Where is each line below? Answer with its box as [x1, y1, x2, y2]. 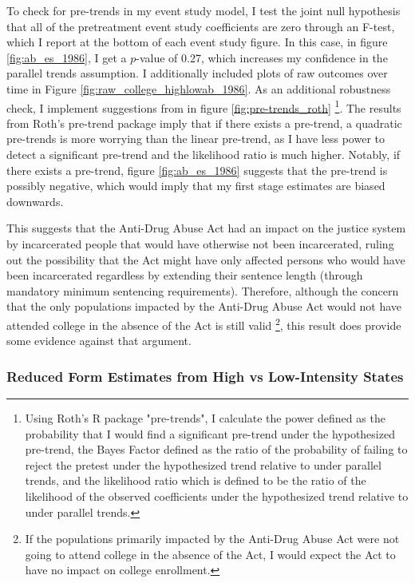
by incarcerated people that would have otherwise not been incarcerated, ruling [6, 235, 394, 252]
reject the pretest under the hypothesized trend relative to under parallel [25, 456, 381, 473]
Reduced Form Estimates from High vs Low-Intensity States [6, 366, 404, 386]
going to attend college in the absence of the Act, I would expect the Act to [25, 545, 396, 562]
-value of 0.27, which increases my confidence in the [136, 49, 388, 65]
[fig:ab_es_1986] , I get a [6, 49, 127, 65]
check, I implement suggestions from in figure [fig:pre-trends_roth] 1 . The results [6, 97, 401, 116]
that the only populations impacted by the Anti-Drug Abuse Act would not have [6, 298, 402, 315]
